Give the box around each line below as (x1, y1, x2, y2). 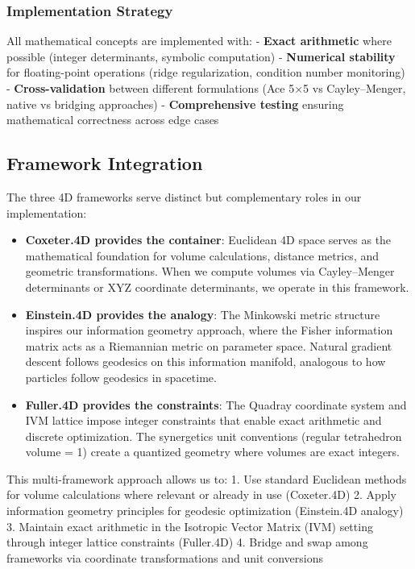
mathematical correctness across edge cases (6, 111, 219, 128)
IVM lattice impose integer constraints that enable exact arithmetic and (25, 412, 382, 429)
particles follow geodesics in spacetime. (25, 368, 217, 385)
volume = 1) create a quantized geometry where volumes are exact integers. (25, 443, 400, 460)
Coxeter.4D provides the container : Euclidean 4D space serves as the (25, 231, 392, 248)
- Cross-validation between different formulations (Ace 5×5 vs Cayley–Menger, (6, 80, 406, 96)
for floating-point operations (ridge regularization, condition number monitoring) (6, 64, 405, 81)
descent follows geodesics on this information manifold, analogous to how (25, 353, 386, 370)
